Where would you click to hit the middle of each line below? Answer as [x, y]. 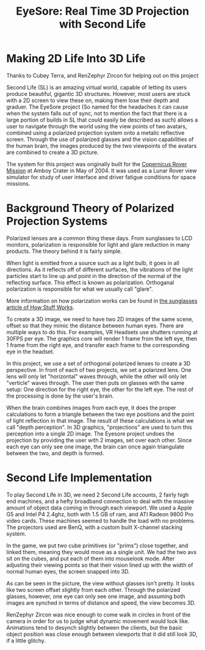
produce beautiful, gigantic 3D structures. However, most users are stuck [99, 93]
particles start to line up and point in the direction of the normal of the [94, 276]
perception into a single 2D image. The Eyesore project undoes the [90, 433]
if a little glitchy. [26, 640]
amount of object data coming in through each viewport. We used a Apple [99, 508]
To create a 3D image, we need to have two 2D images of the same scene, [100, 319]
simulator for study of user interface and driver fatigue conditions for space [101, 177]
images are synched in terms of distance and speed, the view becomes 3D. [101, 602]
